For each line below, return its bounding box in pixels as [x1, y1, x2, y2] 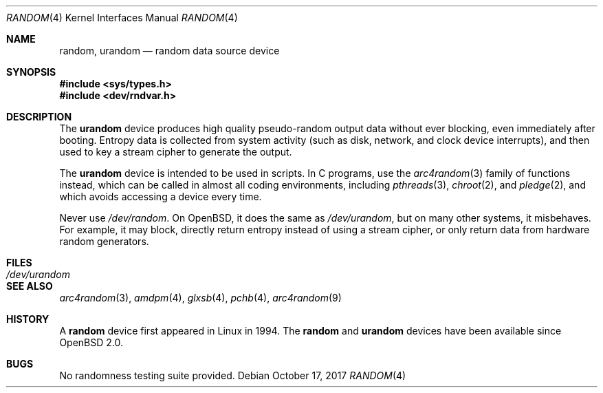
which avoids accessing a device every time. [59, 191, 262, 202]
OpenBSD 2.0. [59, 337, 124, 348]
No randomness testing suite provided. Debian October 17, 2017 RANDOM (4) [59, 370, 406, 381]
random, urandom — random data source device [59, 45, 280, 56]
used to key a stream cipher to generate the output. [59, 146, 292, 158]
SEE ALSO [6, 280, 53, 292]
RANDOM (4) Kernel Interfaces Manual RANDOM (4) [6, 12, 238, 23]
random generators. [59, 235, 149, 247]
